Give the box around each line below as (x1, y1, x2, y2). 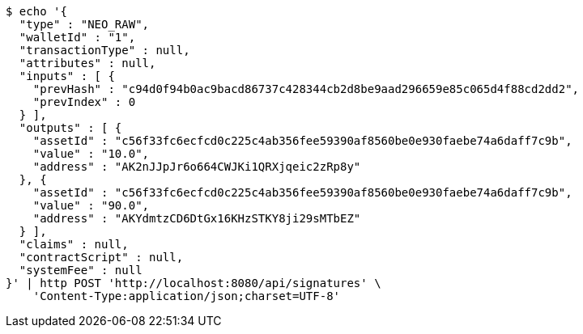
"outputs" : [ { (19, 121, 122, 134)
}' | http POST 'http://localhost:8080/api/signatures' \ (6, 277, 381, 290)
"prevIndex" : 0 (32, 95, 136, 108)
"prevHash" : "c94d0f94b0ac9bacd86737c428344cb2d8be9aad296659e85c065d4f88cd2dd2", (32, 82, 580, 95)
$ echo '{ (6, 5, 67, 18)
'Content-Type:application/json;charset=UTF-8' (32, 290, 341, 302)
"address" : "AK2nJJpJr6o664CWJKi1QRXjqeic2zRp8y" (32, 160, 361, 173)
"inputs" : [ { (19, 70, 115, 82)
